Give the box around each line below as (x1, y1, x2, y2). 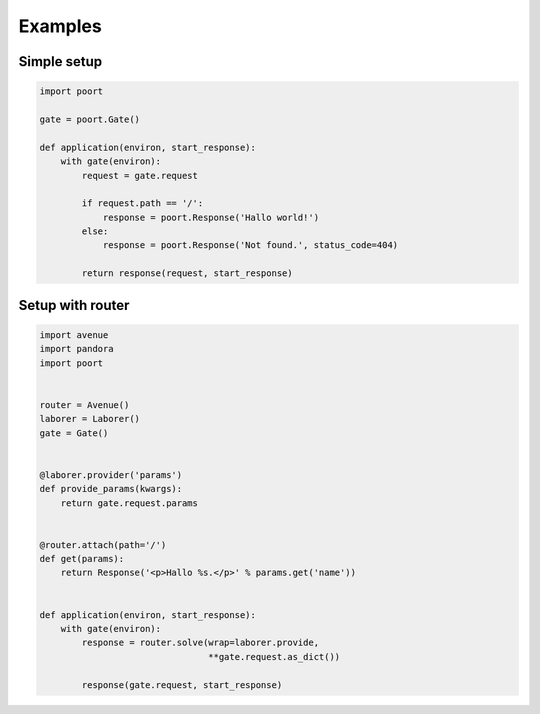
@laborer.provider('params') (39, 469, 183, 480)
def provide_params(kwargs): (39, 483, 183, 495)
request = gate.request (81, 170, 199, 181)
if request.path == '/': (81, 198, 204, 209)
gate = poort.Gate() (39, 113, 140, 125)
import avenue (39, 329, 109, 340)
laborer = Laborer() (39, 413, 140, 425)
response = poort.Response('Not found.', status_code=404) (102, 240, 399, 251)
